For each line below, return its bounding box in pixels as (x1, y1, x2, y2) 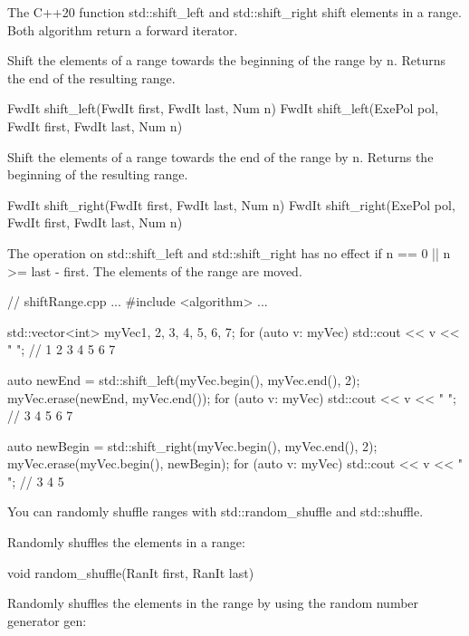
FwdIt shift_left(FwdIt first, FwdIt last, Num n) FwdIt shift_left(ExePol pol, (7, 99, 439, 118)
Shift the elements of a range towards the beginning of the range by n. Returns (7, 51, 445, 70)
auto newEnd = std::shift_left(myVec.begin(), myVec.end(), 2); (7, 370, 360, 389)
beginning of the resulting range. (7, 165, 188, 184)
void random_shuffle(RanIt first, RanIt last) (7, 563, 254, 582)
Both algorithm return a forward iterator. (7, 20, 238, 39)
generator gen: (7, 611, 87, 630)
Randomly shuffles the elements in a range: (7, 533, 245, 552)
